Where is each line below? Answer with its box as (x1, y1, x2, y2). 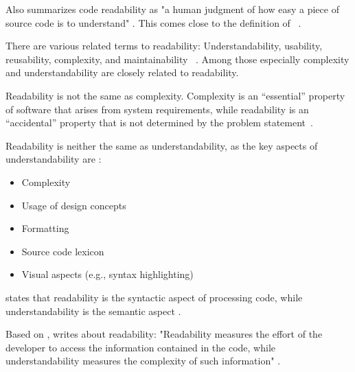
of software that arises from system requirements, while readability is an (5, 102, 309, 116)
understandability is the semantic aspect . (5, 303, 181, 318)
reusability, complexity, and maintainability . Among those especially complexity (5, 51, 350, 66)
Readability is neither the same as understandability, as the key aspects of (5, 138, 318, 152)
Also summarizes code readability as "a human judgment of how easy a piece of (5, 2, 339, 16)
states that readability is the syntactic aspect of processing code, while (5, 290, 303, 304)
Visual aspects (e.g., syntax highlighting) (21, 267, 194, 281)
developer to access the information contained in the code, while (5, 340, 275, 354)
